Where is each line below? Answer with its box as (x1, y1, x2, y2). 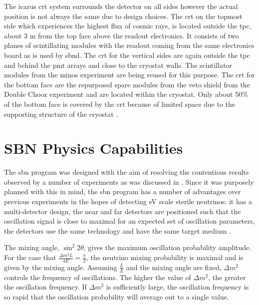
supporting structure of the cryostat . (4, 108, 118, 119)
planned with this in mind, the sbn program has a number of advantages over (4, 186, 241, 197)
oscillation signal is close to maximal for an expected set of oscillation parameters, (4, 216, 255, 226)
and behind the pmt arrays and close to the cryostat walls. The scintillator (4, 59, 233, 70)
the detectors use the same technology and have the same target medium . (4, 225, 231, 236)
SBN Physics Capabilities (4, 138, 183, 158)
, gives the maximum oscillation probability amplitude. (83, 242, 252, 253)
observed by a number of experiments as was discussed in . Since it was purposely (4, 176, 254, 187)
